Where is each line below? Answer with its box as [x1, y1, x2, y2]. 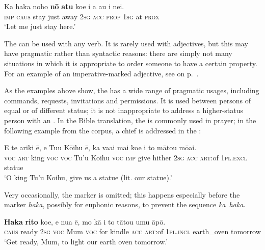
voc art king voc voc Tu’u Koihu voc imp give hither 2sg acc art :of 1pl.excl [4, 152, 247, 162]
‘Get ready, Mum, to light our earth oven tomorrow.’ [4, 236, 168, 246]
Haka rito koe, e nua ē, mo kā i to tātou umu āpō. [4, 216, 166, 227]
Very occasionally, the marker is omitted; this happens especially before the [4, 189, 240, 200]
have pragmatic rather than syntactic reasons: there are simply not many [4, 48, 232, 59]
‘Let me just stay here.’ [4, 21, 76, 32]
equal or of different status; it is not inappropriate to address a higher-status [4, 105, 244, 116]
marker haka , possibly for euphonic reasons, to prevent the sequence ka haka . [4, 199, 246, 210]
